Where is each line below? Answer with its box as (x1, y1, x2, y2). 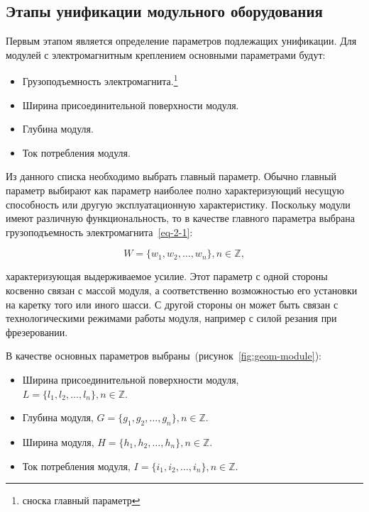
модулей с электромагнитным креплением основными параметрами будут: (6, 47, 326, 62)
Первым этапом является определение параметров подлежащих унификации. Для (6, 33, 357, 48)
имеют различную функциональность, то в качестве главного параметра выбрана (6, 211, 355, 226)
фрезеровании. (6, 324, 68, 339)
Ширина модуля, (22, 434, 94, 449)
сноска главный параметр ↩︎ (22, 493, 141, 508)
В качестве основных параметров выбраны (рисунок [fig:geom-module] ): (6, 348, 321, 363)
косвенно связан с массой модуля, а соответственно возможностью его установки (6, 282, 358, 297)
